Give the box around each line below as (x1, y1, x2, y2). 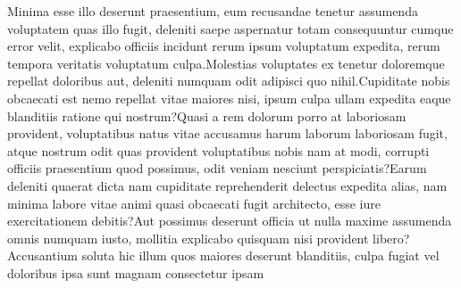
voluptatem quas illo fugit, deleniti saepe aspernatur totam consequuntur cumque (7, 19, 454, 37)
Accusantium (7, 246, 79, 265)
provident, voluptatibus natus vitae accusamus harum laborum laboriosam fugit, (7, 124, 448, 143)
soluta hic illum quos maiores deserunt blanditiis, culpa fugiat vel (81, 246, 440, 265)
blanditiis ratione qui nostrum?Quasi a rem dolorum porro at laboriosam (7, 106, 407, 125)
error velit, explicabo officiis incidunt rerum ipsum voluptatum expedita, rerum (7, 37, 440, 55)
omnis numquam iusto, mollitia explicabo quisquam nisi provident (7, 228, 369, 247)
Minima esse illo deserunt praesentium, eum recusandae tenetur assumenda (7, 2, 418, 20)
